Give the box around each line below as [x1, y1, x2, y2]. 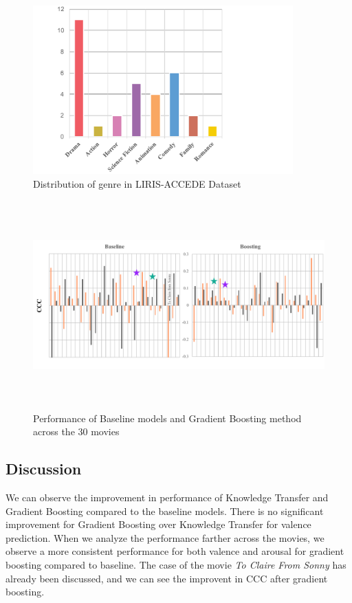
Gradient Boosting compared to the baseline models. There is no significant [5, 503, 324, 518]
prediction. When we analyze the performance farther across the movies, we [5, 530, 324, 545]
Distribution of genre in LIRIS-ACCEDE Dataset [33, 177, 241, 191]
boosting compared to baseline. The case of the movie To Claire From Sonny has [5, 557, 346, 571]
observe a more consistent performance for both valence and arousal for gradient [5, 544, 344, 558]
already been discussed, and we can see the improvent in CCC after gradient [5, 571, 328, 585]
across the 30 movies [33, 424, 120, 439]
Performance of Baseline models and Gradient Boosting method [33, 410, 302, 425]
